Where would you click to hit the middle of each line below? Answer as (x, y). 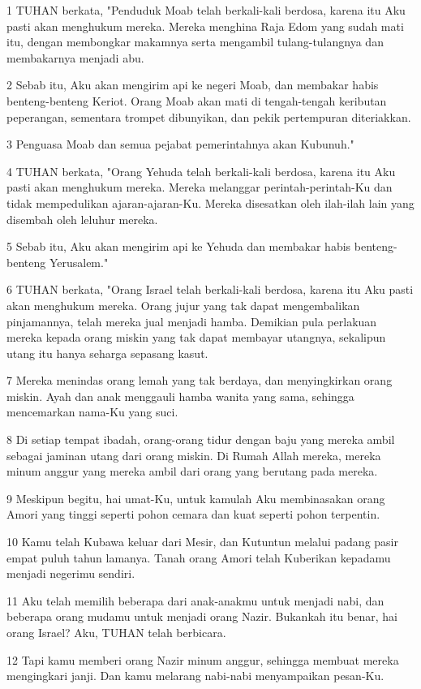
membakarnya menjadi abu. (75, 57)
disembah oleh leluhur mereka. (82, 219)
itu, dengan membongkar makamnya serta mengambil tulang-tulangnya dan (195, 42)
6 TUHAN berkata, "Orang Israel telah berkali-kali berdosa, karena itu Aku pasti (210, 289)
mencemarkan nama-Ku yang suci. (92, 412)
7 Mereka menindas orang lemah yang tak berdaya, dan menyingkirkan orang (200, 380)
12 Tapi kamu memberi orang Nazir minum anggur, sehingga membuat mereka (203, 659)
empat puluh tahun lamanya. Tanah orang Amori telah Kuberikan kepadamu (199, 557)
